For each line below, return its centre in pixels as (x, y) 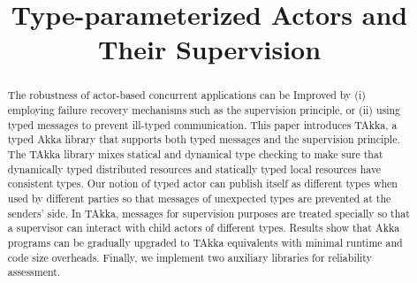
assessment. (34, 272)
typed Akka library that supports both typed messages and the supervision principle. (204, 139)
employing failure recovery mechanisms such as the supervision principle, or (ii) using (204, 110)
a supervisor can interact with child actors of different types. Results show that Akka (204, 228)
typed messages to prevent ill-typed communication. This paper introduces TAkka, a (202, 124)
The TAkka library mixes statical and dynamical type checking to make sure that (195, 153)
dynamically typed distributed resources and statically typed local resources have (194, 168)
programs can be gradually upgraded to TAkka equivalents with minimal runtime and (205, 242)
